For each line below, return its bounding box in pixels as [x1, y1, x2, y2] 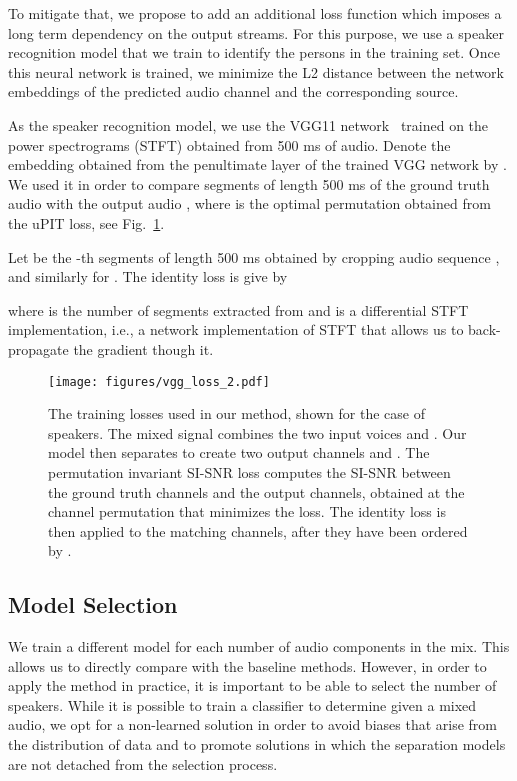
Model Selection [8, 589, 178, 620]
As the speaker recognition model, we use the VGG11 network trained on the [8, 114, 489, 135]
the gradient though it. [73, 338, 214, 359]
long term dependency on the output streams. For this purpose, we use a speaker [8, 22, 504, 43]
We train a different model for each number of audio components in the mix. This [8, 636, 510, 657]
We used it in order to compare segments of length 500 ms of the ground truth [8, 173, 490, 194]
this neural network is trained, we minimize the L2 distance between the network [8, 61, 504, 82]
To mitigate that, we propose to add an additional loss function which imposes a [8, 3, 502, 23]
